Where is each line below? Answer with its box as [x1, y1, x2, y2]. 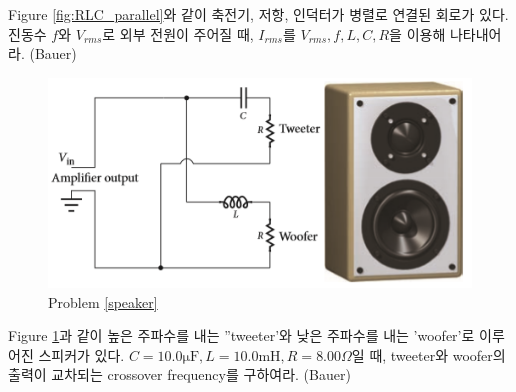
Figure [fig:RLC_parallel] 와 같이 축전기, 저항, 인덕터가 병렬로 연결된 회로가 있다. [8, 4, 509, 24]
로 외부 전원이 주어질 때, [102, 23, 254, 44]
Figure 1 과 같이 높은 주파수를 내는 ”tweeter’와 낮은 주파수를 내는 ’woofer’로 [8, 325, 475, 346]
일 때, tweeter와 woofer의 [351, 344, 506, 365]
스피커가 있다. [38, 344, 125, 365]
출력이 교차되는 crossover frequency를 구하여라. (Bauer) [8, 364, 351, 385]
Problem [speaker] [48, 291, 158, 312]
